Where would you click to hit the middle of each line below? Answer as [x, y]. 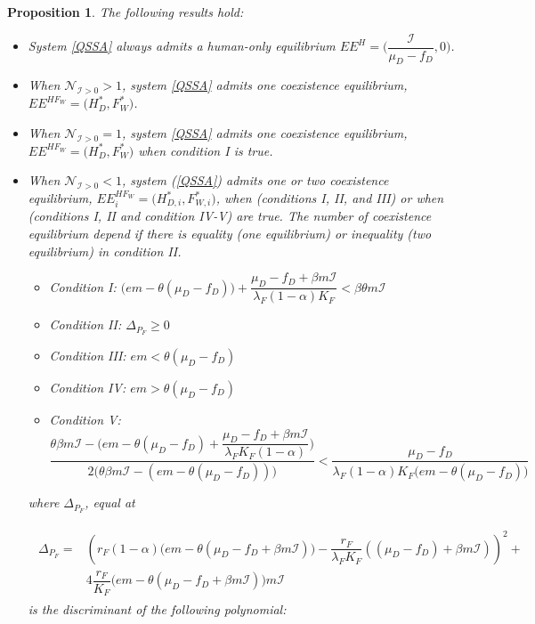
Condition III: [88, 355]
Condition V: [85, 419]
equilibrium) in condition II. [105, 251]
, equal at [110, 502]
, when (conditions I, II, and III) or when [330, 198]
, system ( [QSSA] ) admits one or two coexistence [255, 180]
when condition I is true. [206, 150]
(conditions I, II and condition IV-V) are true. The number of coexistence [230, 216]
